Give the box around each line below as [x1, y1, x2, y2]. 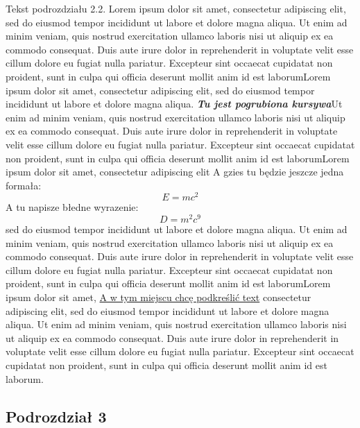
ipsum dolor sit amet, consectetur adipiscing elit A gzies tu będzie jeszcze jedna [6, 164, 344, 179]
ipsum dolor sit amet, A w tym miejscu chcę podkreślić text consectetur [6, 290, 311, 305]
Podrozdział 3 [6, 405, 107, 427]
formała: [6, 178, 42, 192]
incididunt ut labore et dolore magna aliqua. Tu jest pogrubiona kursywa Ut [6, 96, 343, 111]
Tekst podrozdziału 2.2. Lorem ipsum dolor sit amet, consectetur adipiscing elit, [6, 1, 346, 15]
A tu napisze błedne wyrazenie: [6, 200, 139, 214]
